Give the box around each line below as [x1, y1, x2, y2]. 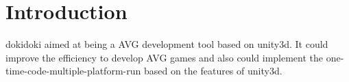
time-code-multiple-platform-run [5, 64, 141, 78]
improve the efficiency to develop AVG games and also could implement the [5, 50, 324, 64]
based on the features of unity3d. [143, 64, 282, 78]
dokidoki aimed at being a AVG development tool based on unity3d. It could [5, 37, 328, 51]
